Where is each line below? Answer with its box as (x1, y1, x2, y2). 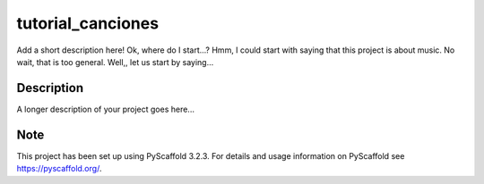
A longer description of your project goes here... (16, 104, 194, 114)
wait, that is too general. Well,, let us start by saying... (16, 56, 214, 67)
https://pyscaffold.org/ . (16, 163, 102, 174)
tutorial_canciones (16, 13, 160, 33)
